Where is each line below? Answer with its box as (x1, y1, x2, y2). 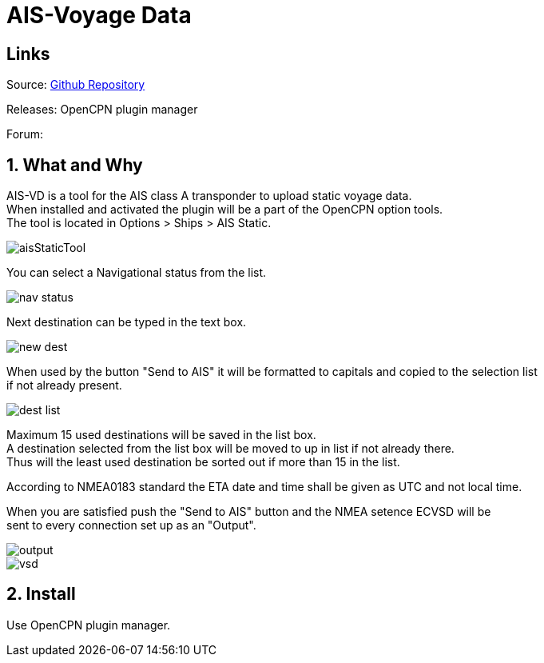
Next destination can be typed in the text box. (6, 315, 247, 330)
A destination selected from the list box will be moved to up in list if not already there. (6, 441, 455, 456)
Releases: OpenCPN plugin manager (6, 102, 198, 117)
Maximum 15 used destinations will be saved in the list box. (6, 428, 316, 442)
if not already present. (6, 378, 122, 393)
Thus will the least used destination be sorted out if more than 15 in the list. (6, 455, 400, 469)
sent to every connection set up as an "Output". (6, 518, 256, 533)
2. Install (6, 584, 76, 605)
